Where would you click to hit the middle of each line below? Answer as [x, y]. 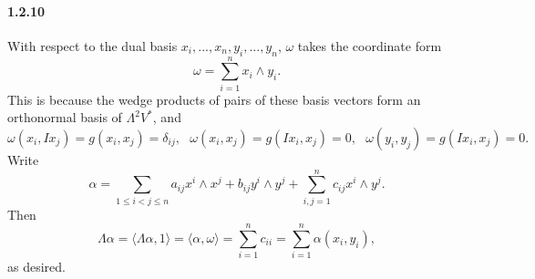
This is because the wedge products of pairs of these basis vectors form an [214, 99]
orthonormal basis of [65, 117]
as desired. [36, 267]
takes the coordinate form [370, 45]
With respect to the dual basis [93, 45]
